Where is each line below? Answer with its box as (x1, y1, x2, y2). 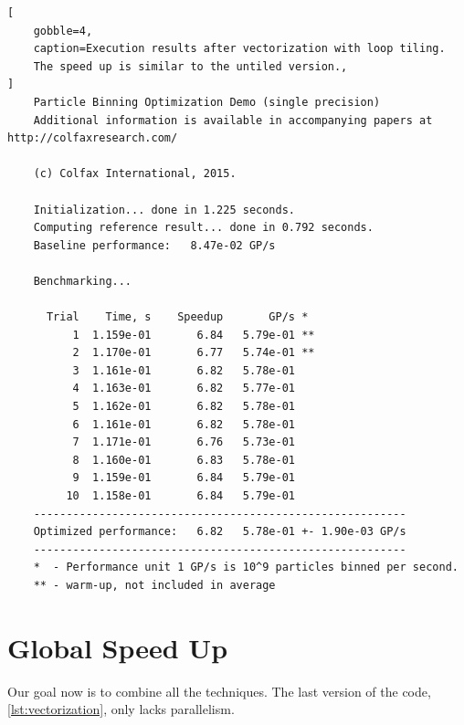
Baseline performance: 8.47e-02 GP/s (33, 238, 276, 252)
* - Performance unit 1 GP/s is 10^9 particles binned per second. (33, 561, 459, 574)
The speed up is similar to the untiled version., (33, 59, 348, 73)
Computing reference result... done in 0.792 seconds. (33, 221, 374, 235)
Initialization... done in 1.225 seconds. (33, 203, 295, 216)
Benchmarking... (33, 274, 132, 288)
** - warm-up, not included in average (33, 579, 276, 592)
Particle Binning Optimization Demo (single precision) (33, 95, 381, 109)
